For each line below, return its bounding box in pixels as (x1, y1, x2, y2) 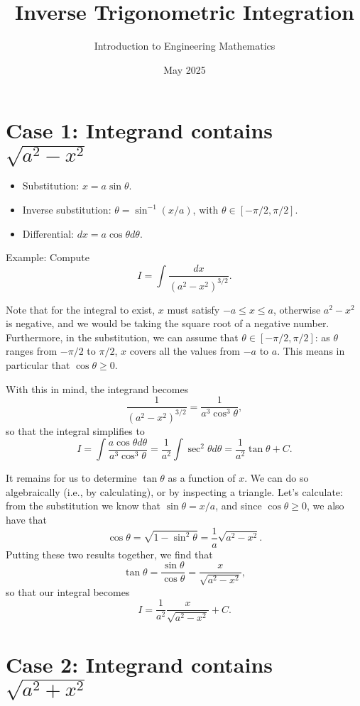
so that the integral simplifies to (6, 423, 145, 438)
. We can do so (244, 470, 309, 485)
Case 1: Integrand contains (6, 116, 273, 145)
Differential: (22, 226, 74, 241)
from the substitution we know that (6, 498, 160, 513)
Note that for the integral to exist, (6, 302, 156, 316)
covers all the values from (129, 343, 241, 358)
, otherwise (273, 302, 321, 316)
